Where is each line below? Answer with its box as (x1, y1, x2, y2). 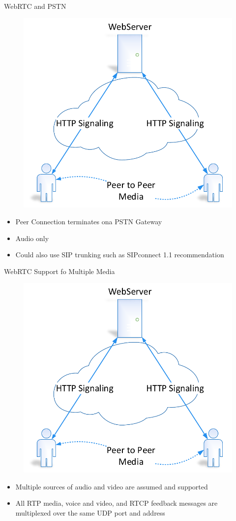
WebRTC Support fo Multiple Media (4, 266, 115, 276)
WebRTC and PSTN (4, 1, 66, 11)
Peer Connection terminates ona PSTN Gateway (15, 216, 162, 226)
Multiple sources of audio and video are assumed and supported (15, 481, 208, 491)
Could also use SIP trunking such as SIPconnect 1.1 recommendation (15, 249, 224, 260)
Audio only (15, 233, 49, 243)
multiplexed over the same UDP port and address (15, 507, 165, 518)
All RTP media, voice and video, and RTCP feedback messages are (15, 498, 218, 508)
